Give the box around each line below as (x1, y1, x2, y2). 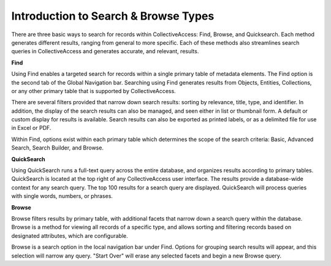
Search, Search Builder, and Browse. (11, 144, 104, 151)
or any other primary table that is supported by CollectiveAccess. (11, 87, 176, 94)
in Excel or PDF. (11, 124, 51, 132)
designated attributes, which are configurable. (11, 232, 128, 239)
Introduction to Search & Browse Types (11, 9, 215, 23)
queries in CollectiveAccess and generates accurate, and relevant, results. (11, 48, 199, 55)
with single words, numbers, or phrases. (11, 192, 113, 200)
